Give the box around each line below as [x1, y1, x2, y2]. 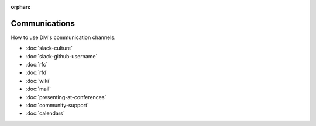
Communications [11, 18, 75, 29]
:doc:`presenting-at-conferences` [25, 93, 107, 100]
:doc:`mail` [25, 85, 51, 93]
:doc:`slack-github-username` [25, 52, 98, 60]
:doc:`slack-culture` [25, 44, 73, 52]
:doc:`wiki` [25, 77, 51, 84]
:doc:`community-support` [25, 102, 89, 109]
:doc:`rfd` [25, 69, 48, 76]
